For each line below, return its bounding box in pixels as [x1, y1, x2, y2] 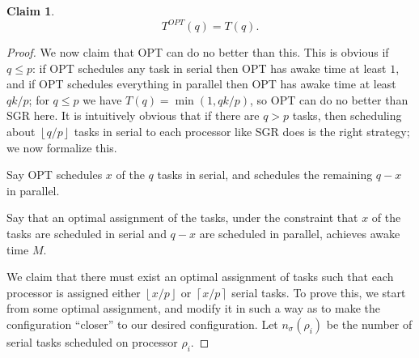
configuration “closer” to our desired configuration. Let [6, 316, 278, 332]
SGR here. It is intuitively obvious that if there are [6, 107, 260, 124]
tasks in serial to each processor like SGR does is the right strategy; [74, 123, 410, 140]
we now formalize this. [6, 139, 117, 156]
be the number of [326, 316, 413, 332]
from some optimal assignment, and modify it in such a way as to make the [6, 300, 380, 317]
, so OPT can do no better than [250, 91, 408, 108]
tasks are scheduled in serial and [6, 225, 167, 242]
